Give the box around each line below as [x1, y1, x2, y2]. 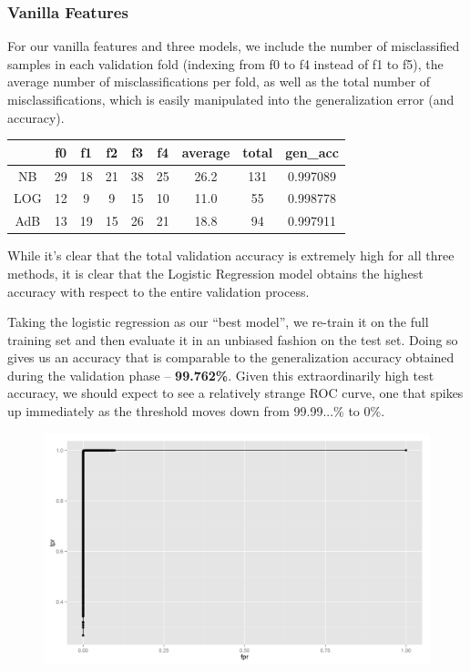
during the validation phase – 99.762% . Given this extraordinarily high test [7, 365, 434, 384]
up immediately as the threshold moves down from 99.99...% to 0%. [7, 402, 385, 421]
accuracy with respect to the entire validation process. [7, 281, 310, 300]
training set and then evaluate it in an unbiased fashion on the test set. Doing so [7, 330, 458, 349]
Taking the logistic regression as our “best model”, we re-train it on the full [7, 312, 429, 331]
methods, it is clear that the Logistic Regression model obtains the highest [7, 263, 424, 282]
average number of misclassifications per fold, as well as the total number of [7, 72, 431, 91]
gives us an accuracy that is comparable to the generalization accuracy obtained [7, 348, 455, 367]
